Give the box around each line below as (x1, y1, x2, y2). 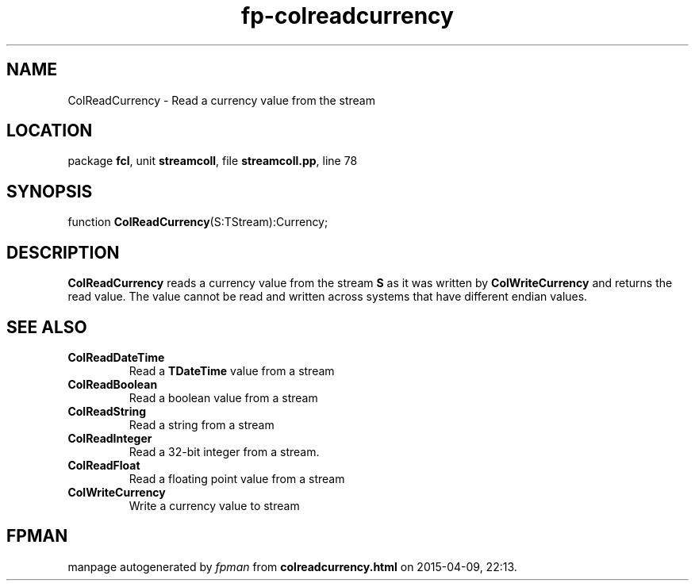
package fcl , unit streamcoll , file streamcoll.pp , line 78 (67, 154, 358, 168)
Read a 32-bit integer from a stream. (129, 444, 320, 458)
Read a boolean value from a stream (129, 390, 318, 405)
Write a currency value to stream (129, 498, 300, 512)
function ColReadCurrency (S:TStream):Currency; (67, 215, 328, 229)
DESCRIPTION (6, 242, 120, 263)
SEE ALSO (6, 317, 87, 337)
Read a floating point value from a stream (129, 471, 345, 485)
